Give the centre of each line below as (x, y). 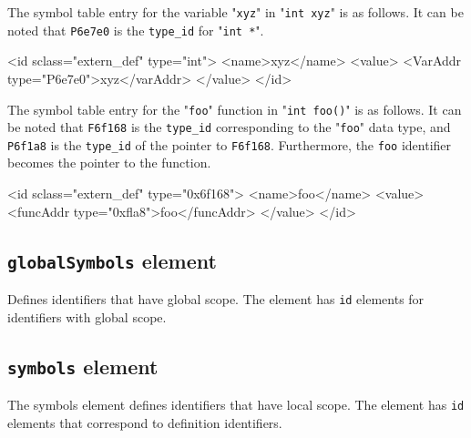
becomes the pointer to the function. (109, 163)
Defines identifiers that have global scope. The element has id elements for (216, 299)
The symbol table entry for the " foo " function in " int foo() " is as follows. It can (235, 109)
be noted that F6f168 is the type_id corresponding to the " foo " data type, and (229, 127)
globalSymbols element (112, 260)
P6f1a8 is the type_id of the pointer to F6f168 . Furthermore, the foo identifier (230, 144)
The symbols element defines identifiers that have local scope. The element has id (236, 405)
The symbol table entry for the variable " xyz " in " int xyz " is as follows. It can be (235, 12)
